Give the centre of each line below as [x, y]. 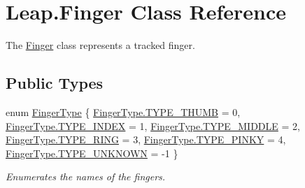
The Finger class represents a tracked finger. [100, 45]
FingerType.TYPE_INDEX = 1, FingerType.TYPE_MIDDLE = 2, [153, 125]
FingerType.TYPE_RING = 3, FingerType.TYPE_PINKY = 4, [146, 139]
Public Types [55, 83]
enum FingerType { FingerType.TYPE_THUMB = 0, [123, 111]
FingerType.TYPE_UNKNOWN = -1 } [92, 153]
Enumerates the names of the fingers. [86, 176]
